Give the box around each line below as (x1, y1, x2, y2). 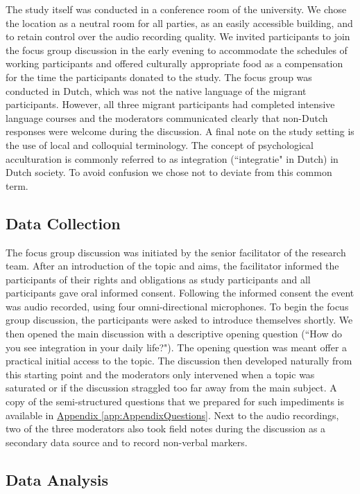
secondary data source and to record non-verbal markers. (6, 434, 248, 449)
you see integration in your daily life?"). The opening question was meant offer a (6, 339, 348, 354)
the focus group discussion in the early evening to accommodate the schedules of (6, 42, 348, 57)
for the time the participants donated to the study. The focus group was (6, 69, 312, 84)
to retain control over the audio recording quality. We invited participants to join (6, 29, 350, 44)
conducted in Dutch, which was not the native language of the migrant (6, 83, 307, 98)
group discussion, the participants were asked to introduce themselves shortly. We (6, 312, 353, 327)
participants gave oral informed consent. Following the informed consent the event (6, 285, 354, 300)
